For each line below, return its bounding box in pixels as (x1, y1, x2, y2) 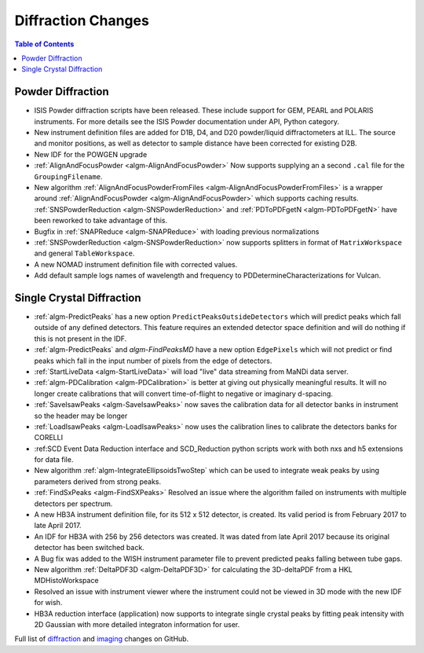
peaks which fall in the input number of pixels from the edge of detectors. (34, 356, 272, 365)
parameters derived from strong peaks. (34, 476, 161, 486)
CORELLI (34, 433, 63, 442)
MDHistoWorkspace (34, 576, 99, 585)
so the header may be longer (34, 411, 128, 420)
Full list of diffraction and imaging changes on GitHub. (14, 634, 189, 644)
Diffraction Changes (14, 12, 149, 29)
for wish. (34, 598, 63, 607)
